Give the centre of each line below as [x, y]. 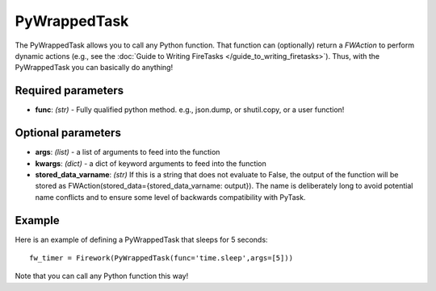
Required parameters [69, 91]
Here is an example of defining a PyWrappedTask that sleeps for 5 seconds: [141, 239]
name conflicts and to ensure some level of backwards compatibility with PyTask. [170, 197]
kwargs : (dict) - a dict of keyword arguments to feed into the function [151, 163]
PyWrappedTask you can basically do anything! [94, 68]
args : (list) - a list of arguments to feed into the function [128, 152]
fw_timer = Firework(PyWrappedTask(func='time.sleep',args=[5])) [161, 258]
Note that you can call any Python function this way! [102, 276]
